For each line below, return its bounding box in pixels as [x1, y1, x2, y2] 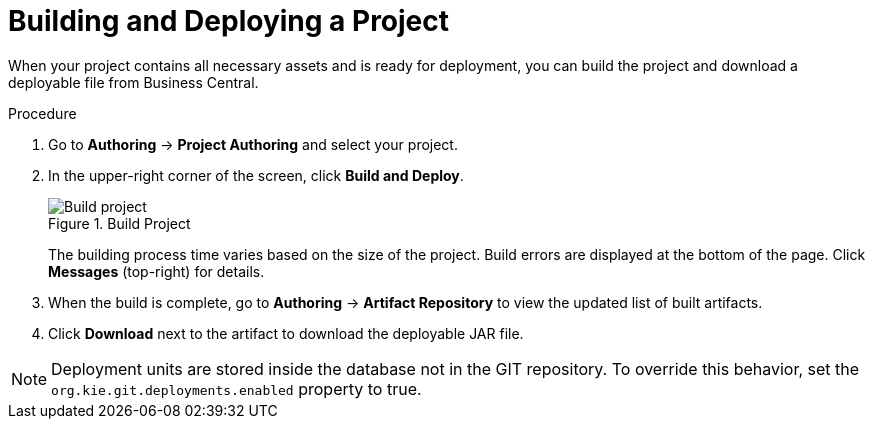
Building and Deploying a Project [8, 4, 450, 38]
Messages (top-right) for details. [48, 262, 265, 280]
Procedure [8, 104, 77, 122]
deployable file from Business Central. [8, 73, 259, 91]
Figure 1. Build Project [48, 214, 191, 232]
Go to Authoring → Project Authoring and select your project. [48, 135, 458, 153]
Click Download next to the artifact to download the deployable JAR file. [48, 324, 524, 342]
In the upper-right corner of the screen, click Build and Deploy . [48, 166, 464, 184]
